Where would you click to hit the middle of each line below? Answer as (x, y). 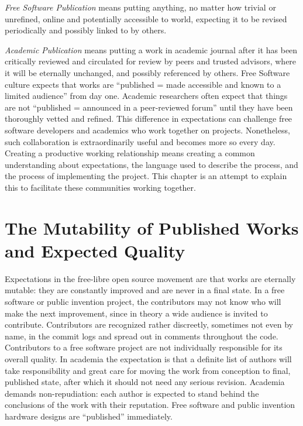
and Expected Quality (95, 250)
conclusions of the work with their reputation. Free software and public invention (150, 405)
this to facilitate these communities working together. (100, 187)
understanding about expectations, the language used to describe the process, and (151, 164)
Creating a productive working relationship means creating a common (130, 153)
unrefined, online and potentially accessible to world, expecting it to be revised (146, 18)
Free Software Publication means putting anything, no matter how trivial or (140, 7)
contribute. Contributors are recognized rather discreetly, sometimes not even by (149, 324)
